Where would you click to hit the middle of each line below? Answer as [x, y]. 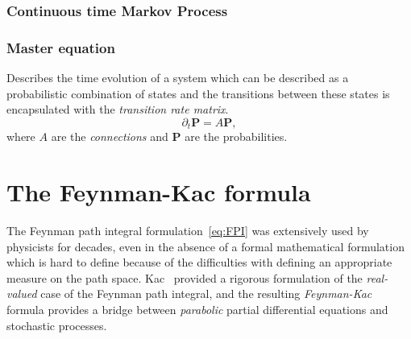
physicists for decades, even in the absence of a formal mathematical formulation [205, 246]
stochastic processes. [57, 325]
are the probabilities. [236, 136]
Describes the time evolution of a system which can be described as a [178, 78]
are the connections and [110, 136]
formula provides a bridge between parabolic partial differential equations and [197, 309]
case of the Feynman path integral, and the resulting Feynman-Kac [206, 294]
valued [22, 294]
